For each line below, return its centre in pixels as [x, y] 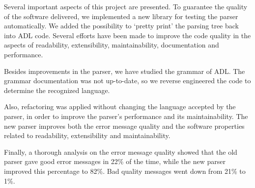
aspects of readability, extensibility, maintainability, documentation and [112, 45]
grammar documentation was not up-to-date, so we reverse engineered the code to [127, 81]
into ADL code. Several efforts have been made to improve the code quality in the [127, 35]
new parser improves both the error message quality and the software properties [124, 126]
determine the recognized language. [57, 90]
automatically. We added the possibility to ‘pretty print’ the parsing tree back [121, 26]
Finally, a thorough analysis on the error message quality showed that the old [121, 152]
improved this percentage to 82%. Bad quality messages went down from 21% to [125, 171]
